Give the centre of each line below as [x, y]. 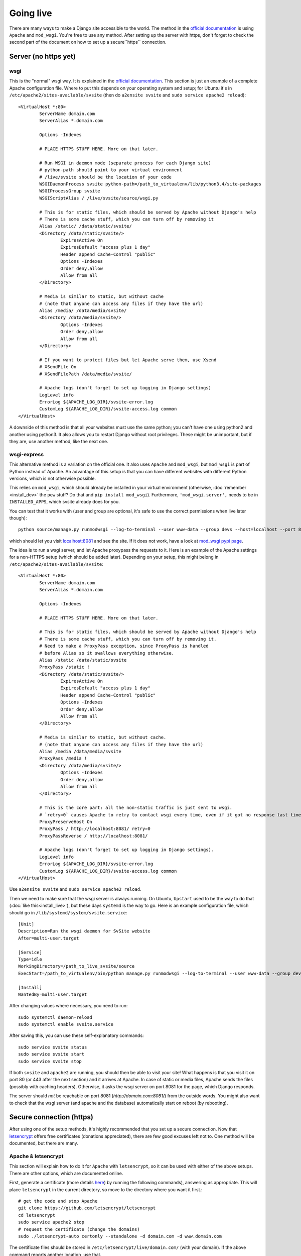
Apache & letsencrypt [36, 1157]
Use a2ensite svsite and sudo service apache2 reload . [75, 889]
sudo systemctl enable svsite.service [66, 1024]
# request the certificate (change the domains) [79, 1229]
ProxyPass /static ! [64, 667]
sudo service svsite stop [50, 1061]
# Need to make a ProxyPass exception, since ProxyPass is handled [124, 646]
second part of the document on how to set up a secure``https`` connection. [88, 42]
